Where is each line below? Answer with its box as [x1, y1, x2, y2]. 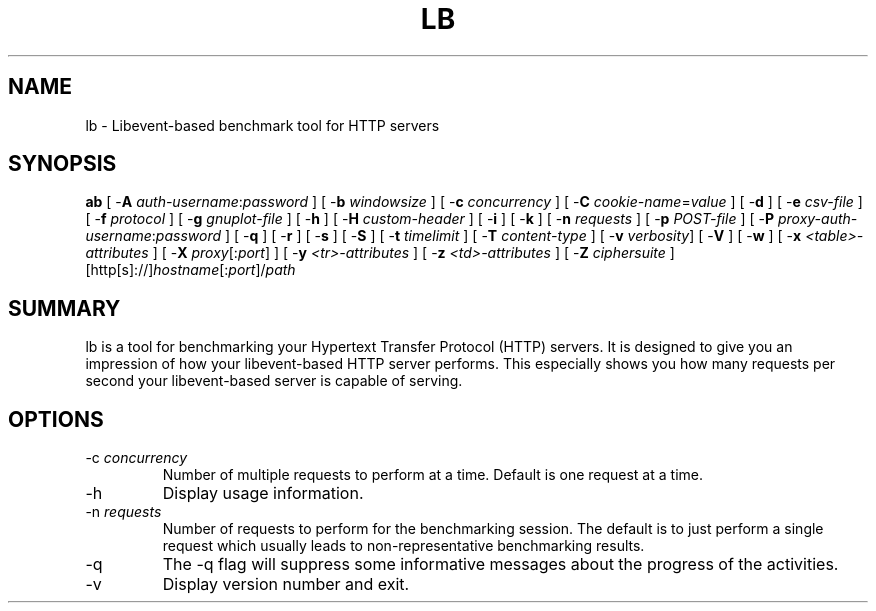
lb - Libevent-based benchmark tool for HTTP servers [85, 116, 440, 134]
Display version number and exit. [162, 574, 410, 595]
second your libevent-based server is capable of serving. [85, 372, 463, 390]
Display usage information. [162, 483, 364, 504]
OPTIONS [8, 406, 104, 432]
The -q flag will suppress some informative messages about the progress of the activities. [162, 554, 839, 575]
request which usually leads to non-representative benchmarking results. [162, 537, 645, 555]
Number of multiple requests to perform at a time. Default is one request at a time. [162, 466, 703, 484]
